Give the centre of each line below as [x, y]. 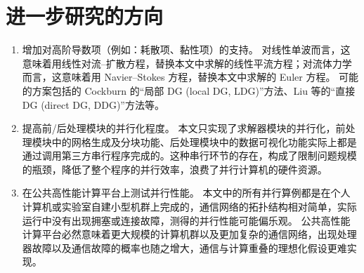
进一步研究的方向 [85, 16]
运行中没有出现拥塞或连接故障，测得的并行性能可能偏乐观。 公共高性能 [186, 220]
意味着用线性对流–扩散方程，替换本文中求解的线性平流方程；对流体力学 [187, 63]
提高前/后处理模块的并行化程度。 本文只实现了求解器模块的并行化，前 [184, 128]
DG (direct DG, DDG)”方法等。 [93, 104]
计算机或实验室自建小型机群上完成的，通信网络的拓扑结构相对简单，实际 [189, 207]
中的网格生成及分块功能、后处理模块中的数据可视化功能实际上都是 [204, 141]
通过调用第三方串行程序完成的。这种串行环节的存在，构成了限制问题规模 [189, 155]
